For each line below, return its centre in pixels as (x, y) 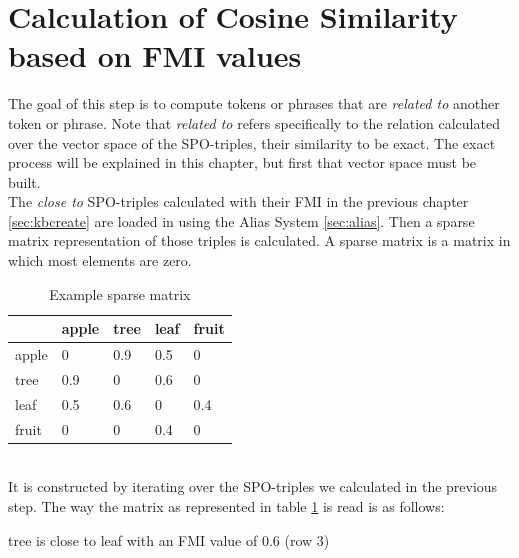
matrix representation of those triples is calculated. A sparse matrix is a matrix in (259, 240)
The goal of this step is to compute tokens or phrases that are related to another (254, 103)
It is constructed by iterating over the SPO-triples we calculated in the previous (253, 486)
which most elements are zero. (100, 260)
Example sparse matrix (120, 293)
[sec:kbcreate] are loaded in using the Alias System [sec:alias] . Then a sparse (241, 220)
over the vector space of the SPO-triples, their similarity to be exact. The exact (252, 142)
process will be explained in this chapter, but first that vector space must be (242, 162)
